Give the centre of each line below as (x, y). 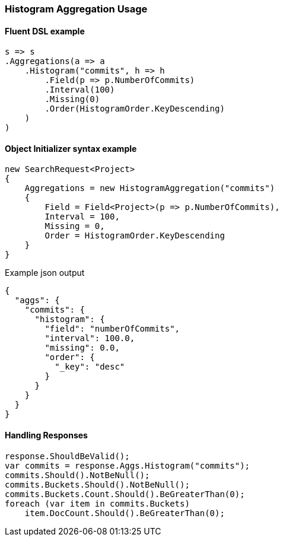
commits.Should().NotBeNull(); (77, 475)
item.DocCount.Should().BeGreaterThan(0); (125, 513)
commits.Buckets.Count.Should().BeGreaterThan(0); (125, 494)
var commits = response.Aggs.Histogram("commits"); (128, 465)
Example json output (45, 273)
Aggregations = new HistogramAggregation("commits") (150, 188)
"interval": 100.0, (90, 338)
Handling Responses (46, 435)
